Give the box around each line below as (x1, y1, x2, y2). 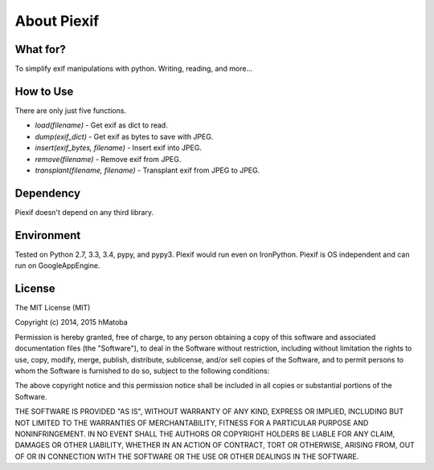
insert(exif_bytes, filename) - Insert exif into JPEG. (35, 143, 203, 152)
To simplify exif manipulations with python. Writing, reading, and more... (14, 64, 253, 74)
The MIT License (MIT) (14, 303, 91, 313)
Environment (14, 229, 81, 242)
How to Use (14, 84, 74, 98)
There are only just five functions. (14, 105, 127, 115)
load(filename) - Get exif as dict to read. (35, 120, 168, 130)
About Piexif (14, 12, 100, 30)
